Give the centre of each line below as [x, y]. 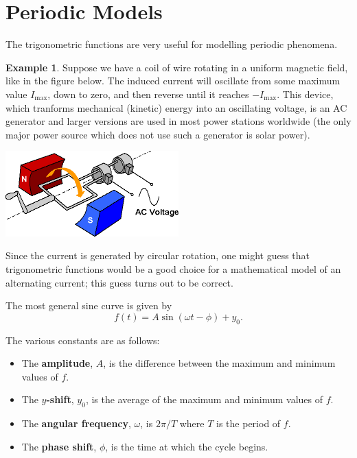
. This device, [305, 94]
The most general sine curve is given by [89, 305]
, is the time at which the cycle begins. [187, 446]
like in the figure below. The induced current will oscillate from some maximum [173, 81]
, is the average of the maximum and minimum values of [204, 399]
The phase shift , [59, 446]
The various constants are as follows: [83, 340]
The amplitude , [57, 363]
